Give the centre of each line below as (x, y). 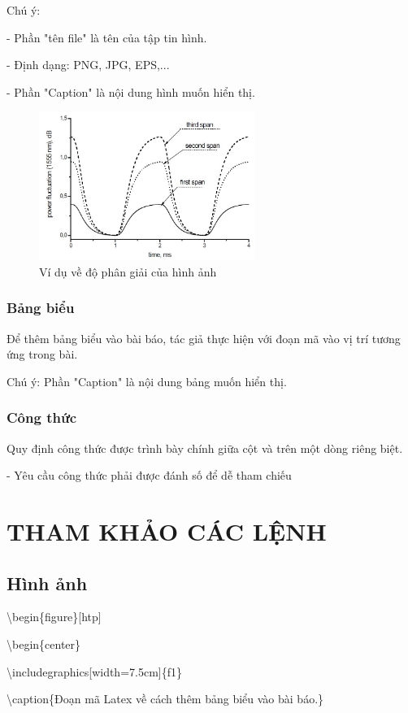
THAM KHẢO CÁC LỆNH (167, 531)
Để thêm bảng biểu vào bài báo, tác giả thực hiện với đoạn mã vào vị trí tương (204, 338)
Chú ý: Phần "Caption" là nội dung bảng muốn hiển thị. (147, 381)
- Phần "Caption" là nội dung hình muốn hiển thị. (131, 91)
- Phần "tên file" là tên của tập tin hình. (107, 37)
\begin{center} (44, 644)
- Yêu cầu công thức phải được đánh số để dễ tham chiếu (149, 475)
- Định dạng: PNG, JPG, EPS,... (88, 65)
